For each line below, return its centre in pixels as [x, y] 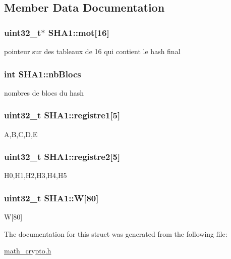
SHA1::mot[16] [79, 32]
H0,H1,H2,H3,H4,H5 [36, 175]
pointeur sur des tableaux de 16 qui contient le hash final [92, 51]
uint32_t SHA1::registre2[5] [62, 157]
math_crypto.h [28, 251]
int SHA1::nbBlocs [43, 74]
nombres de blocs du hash [44, 92]
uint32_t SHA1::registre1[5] [62, 115]
